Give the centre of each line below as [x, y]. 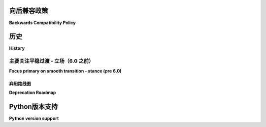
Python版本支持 [33, 107]
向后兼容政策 [29, 11]
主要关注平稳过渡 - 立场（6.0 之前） [51, 61]
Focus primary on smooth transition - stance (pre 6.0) [65, 71]
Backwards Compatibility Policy [42, 23]
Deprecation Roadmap [33, 92]
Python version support [34, 118]
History [17, 48]
